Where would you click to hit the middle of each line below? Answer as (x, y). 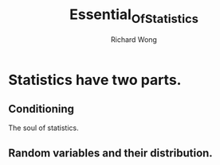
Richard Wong (134, 39)
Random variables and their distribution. (110, 153)
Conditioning (41, 109)
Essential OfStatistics (134, 16)
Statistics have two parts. (95, 80)
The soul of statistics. (43, 128)
